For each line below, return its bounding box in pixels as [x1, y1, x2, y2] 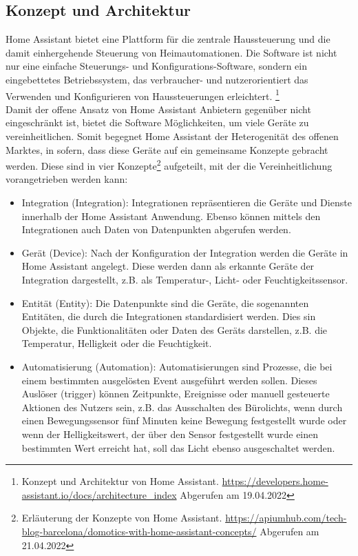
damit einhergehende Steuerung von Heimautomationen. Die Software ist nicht [6, 45, 337, 59]
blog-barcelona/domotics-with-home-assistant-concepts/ [21, 524, 257, 538]
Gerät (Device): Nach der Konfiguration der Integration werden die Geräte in [21, 245, 348, 259]
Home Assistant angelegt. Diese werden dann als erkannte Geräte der [21, 259, 315, 273]
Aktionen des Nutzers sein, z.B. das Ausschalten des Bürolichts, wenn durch [21, 399, 343, 414]
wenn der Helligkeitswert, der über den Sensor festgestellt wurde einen [21, 426, 319, 441]
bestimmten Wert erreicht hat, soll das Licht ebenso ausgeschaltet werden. [21, 440, 335, 455]
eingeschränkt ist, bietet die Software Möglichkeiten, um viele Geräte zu [6, 115, 309, 130]
